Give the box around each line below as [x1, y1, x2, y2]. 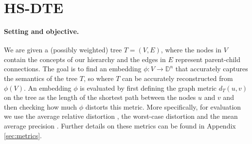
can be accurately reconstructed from [122, 73, 233, 83]
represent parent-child [175, 54, 241, 64]
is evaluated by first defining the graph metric [80, 82, 216, 93]
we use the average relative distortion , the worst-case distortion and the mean [4, 111, 238, 121]
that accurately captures [175, 64, 248, 74]
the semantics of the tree [4, 73, 78, 83]
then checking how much [4, 101, 77, 112]
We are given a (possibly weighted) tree [4, 45, 122, 55]
